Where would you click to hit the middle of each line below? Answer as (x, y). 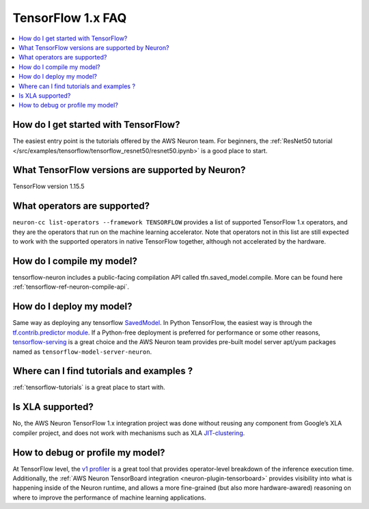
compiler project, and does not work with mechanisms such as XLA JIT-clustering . (129, 433)
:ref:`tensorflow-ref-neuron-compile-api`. (71, 287)
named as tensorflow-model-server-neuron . (82, 352)
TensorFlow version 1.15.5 (49, 186)
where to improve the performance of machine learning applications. (109, 497)
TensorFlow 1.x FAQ (70, 18)
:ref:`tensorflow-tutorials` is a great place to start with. (89, 387)
